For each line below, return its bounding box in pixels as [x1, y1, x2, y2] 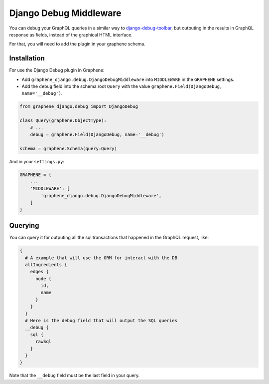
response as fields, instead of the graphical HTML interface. [9, 31, 133, 37]
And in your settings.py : [9, 158, 65, 164]
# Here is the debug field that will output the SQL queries [25, 318, 178, 324]
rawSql [35, 339, 52, 345]
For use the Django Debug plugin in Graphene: [9, 67, 105, 73]
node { [35, 276, 52, 282]
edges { [30, 269, 49, 275]
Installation [9, 54, 45, 62]
